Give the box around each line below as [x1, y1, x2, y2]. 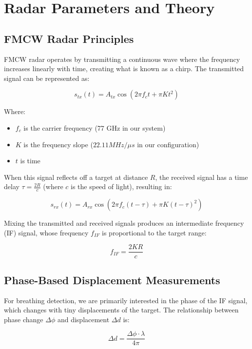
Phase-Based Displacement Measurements [4, 272, 220, 287]
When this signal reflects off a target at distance [4, 172, 148, 182]
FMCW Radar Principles [4, 31, 134, 46]
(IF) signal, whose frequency [4, 227, 89, 237]
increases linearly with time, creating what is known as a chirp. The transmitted [4, 63, 244, 74]
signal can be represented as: [4, 73, 90, 83]
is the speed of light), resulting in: [71, 181, 172, 192]
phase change [4, 314, 43, 324]
